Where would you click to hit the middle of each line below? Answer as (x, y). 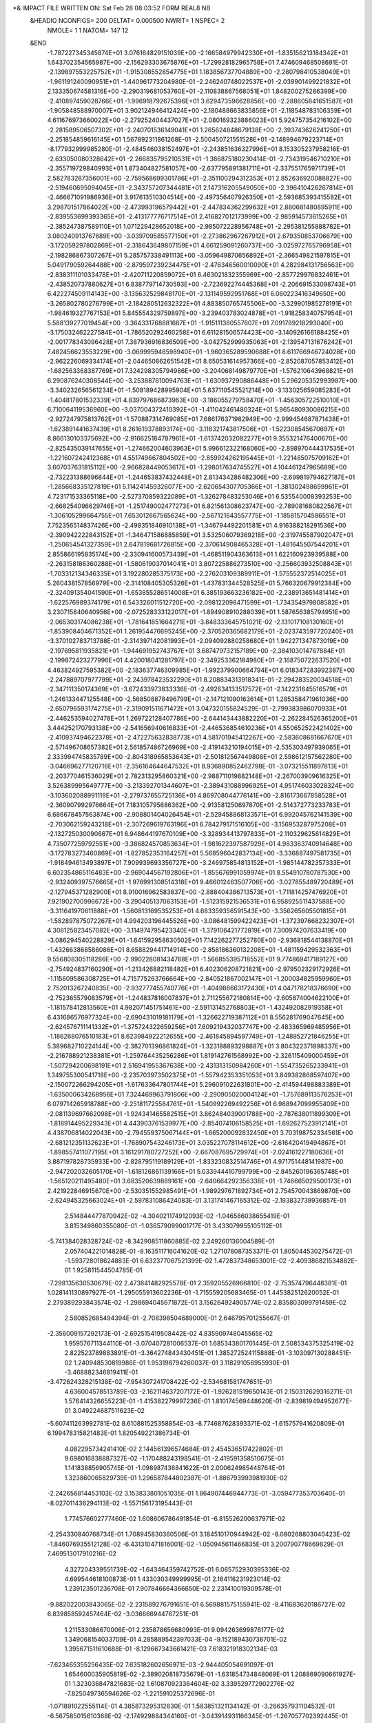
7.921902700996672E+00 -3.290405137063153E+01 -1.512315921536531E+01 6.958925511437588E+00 (196, 901)
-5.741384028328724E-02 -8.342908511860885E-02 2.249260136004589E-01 (161, 1241)
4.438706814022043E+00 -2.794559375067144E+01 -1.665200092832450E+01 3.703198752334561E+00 (200, 1133)
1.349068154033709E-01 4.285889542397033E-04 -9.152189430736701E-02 (176, 1639)
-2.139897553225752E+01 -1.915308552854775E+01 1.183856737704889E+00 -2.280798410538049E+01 (199, 72)
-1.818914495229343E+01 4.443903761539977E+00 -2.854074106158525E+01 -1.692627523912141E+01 (197, 1123)
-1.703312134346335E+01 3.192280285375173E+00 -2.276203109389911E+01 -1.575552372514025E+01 (197, 573)
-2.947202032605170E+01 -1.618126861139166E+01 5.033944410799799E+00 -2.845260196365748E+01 (198, 1171)
